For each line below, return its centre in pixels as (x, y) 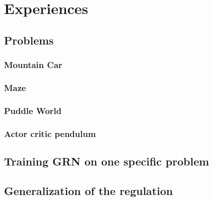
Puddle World (33, 110)
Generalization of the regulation (88, 190)
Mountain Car (33, 65)
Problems (29, 40)
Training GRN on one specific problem (107, 161)
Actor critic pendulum (50, 133)
